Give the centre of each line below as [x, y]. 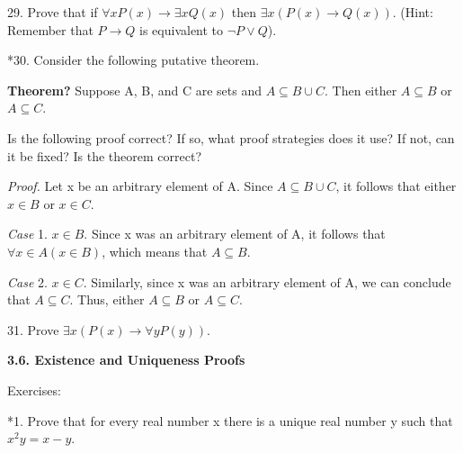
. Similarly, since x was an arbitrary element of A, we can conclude [267, 281]
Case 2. [27, 281]
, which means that [155, 251]
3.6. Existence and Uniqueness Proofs [126, 360]
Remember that [50, 29]
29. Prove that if [53, 12]
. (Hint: [413, 12]
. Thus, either [107, 299]
